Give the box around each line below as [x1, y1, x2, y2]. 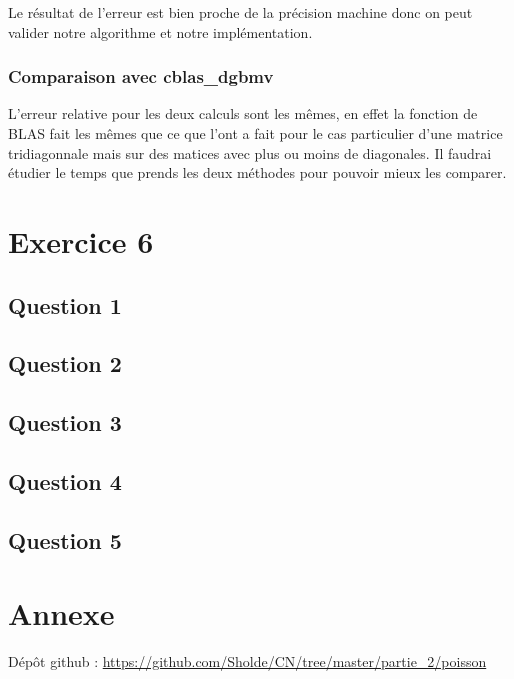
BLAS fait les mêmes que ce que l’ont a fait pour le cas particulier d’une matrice [8, 123, 503, 143]
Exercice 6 [8, 220, 154, 261]
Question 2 [8, 348, 122, 379]
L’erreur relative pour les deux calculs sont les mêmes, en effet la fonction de [8, 103, 478, 124]
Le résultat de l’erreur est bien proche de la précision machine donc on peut [8, 2, 473, 22]
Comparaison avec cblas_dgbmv [8, 64, 274, 89]
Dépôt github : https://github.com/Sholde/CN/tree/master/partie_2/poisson [8, 651, 487, 672]
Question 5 [8, 524, 122, 555]
